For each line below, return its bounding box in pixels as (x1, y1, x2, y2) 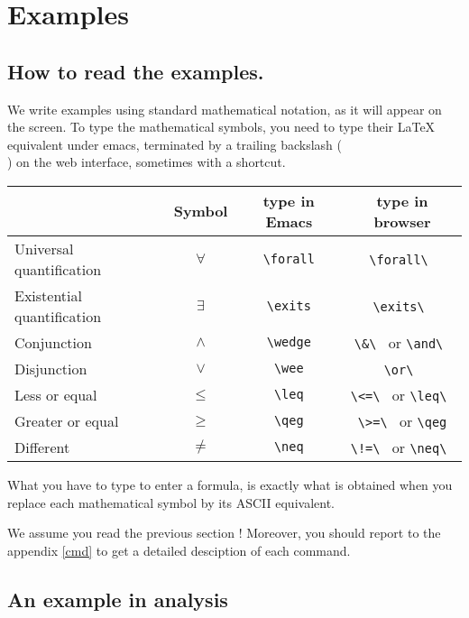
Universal (14, 237, 74, 259)
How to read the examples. (7, 57, 264, 85)
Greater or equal (14, 410, 119, 431)
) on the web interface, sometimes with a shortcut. (7, 152, 286, 171)
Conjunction (14, 331, 92, 353)
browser (373, 210, 431, 232)
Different (14, 436, 70, 457)
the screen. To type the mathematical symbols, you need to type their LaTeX (7, 117, 436, 136)
